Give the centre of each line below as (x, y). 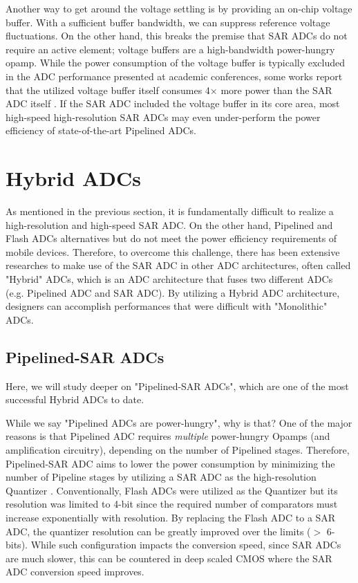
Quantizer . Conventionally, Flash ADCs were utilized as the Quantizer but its (172, 490)
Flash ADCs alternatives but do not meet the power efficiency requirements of (171, 238)
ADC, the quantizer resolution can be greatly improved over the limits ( (158, 531)
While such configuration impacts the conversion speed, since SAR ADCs (186, 545)
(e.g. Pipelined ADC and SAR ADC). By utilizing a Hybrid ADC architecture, (173, 292)
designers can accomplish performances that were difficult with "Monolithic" (167, 306)
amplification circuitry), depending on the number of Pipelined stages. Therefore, (178, 449)
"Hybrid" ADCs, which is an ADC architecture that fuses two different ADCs (169, 279)
